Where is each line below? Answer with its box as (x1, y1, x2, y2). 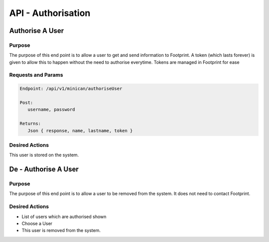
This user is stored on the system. (9, 152, 79, 158)
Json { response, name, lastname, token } (27, 128, 133, 133)
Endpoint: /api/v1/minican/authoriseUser (19, 86, 123, 92)
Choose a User (21, 221, 52, 227)
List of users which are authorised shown (21, 214, 107, 220)
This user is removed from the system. (21, 228, 101, 234)
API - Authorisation (9, 7, 91, 18)
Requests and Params (9, 71, 63, 78)
